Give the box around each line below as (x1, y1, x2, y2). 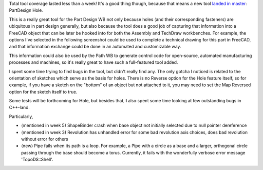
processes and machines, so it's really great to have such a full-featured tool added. (9, 59, 178, 65)
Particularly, (9, 113, 34, 119)
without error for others (21, 136, 68, 142)
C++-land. (9, 105, 30, 111)
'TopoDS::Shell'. (21, 156, 53, 163)
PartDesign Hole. (9, 7, 43, 13)
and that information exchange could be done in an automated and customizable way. (9, 44, 181, 50)
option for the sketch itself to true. (9, 89, 77, 94)
